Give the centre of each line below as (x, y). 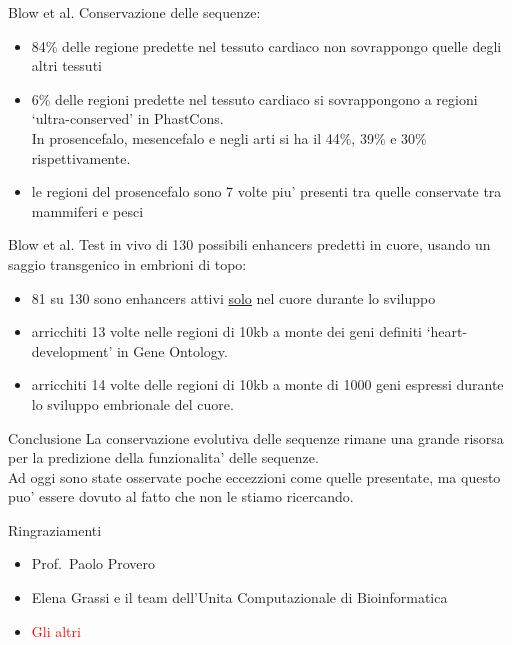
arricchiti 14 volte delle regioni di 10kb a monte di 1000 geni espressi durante (267, 384)
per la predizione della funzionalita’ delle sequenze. (163, 457)
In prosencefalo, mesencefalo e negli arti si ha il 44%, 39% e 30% (229, 137)
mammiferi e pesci (87, 210)
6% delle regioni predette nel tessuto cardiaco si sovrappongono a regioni (254, 98)
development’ (72, 350)
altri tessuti (66, 65)
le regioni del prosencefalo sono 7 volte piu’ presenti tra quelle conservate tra (266, 191)
